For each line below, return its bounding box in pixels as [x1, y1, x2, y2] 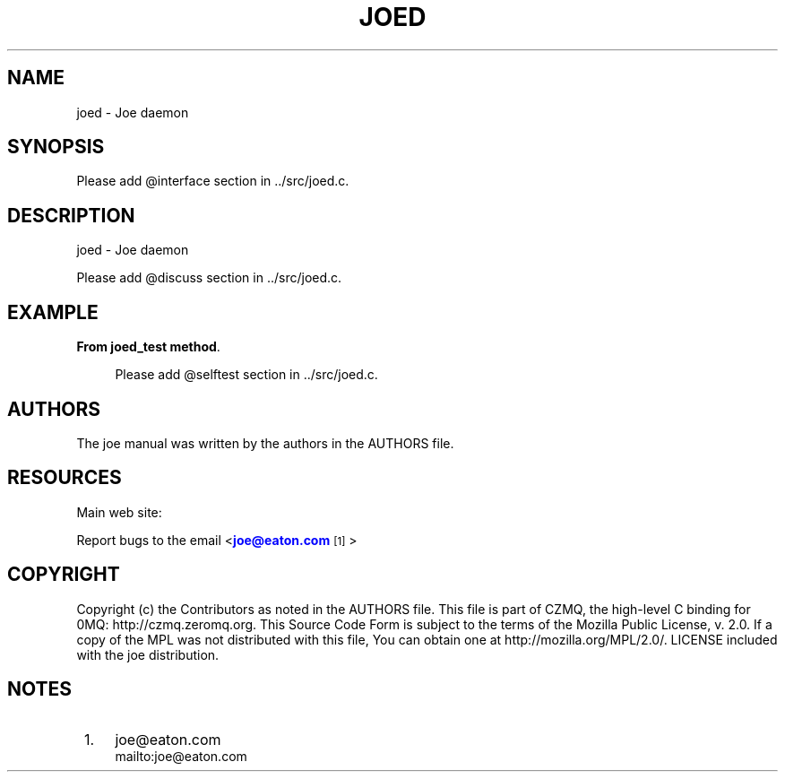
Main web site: [76, 504, 162, 520]
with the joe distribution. [76, 646, 220, 662]
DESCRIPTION [7, 203, 135, 227]
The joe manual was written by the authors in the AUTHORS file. [76, 435, 454, 451]
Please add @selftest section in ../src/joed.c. [115, 367, 378, 383]
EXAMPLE [7, 300, 99, 324]
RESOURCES [7, 466, 122, 489]
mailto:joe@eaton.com [115, 748, 247, 764]
